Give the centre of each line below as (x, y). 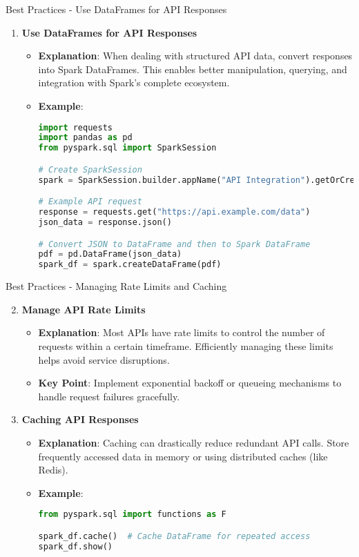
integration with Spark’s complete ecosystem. (134, 82)
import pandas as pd (85, 138)
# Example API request (90, 202)
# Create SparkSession (90, 169)
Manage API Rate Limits (84, 309)
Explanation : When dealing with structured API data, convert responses (195, 56)
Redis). (53, 470)
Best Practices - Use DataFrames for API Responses (116, 9)
